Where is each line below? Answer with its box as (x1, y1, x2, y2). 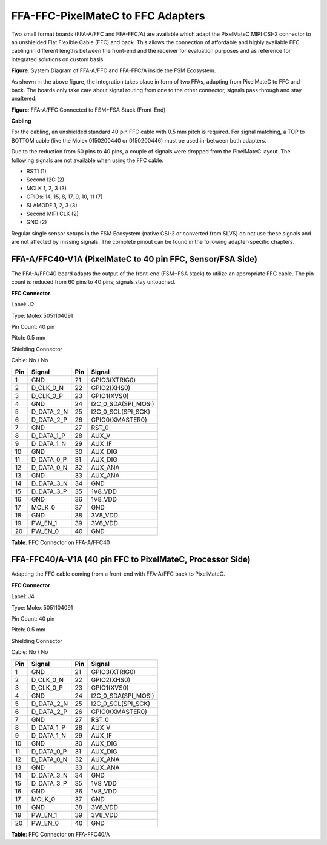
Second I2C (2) (26, 176, 65, 183)
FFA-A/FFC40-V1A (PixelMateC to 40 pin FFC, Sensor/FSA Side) (11, 254, 257, 264)
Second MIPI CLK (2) (26, 210, 79, 217)
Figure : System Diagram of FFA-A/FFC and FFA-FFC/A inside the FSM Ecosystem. (11, 67, 216, 74)
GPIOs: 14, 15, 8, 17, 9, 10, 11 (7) (26, 193, 103, 200)
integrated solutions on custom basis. (11, 55, 105, 63)
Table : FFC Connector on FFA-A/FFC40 (11, 539, 110, 546)
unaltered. (11, 95, 37, 103)
